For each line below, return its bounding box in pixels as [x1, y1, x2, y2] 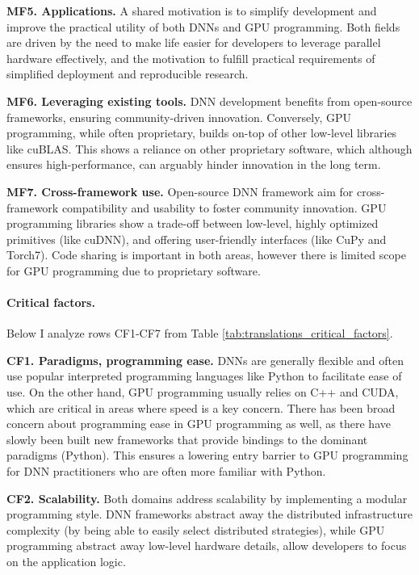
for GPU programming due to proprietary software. [6, 262, 261, 279]
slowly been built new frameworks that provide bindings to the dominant [6, 430, 368, 447]
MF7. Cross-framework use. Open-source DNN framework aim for [6, 183, 354, 199]
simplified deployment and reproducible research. [6, 65, 249, 82]
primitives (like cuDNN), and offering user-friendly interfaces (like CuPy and [6, 230, 387, 247]
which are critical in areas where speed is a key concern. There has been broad [6, 399, 396, 416]
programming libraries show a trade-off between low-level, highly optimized [6, 215, 379, 232]
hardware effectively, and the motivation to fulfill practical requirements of [6, 49, 375, 66]
